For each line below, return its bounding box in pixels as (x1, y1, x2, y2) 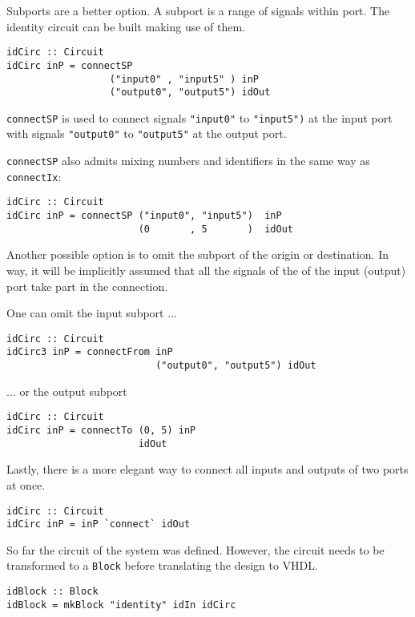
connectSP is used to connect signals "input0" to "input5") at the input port (6, 109, 393, 126)
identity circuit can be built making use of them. (6, 18, 246, 34)
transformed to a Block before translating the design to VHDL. (6, 557, 318, 574)
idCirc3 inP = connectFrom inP (6, 346, 173, 358)
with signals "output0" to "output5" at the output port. (6, 125, 287, 142)
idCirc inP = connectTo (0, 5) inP (6, 425, 196, 436)
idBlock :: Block (6, 586, 99, 598)
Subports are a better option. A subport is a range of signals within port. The (6, 2, 390, 18)
